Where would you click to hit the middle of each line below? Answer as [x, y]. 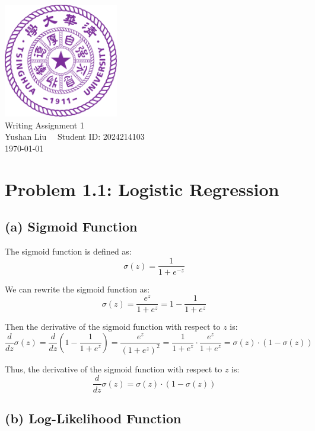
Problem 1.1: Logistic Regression [142, 189]
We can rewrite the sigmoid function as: [77, 289]
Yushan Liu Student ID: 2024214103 [75, 136]
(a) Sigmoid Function [71, 226]
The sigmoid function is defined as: [68, 251]
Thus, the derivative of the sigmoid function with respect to [114, 369]
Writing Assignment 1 [44, 125]
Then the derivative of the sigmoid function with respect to [113, 327]
